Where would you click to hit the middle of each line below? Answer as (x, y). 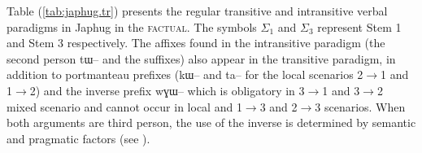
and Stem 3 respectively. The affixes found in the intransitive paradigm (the (196, 43)
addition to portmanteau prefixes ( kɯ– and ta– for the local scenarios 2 (185, 74)
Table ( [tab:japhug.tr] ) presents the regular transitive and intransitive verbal (197, 11)
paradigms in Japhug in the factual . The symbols (132, 26)
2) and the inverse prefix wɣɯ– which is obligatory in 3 (167, 90)
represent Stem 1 (359, 26)
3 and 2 (278, 106)
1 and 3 (341, 90)
